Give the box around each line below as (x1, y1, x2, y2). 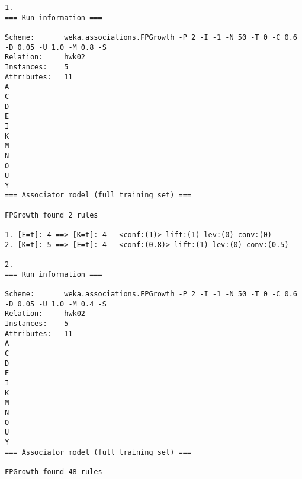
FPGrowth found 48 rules (5, 467, 102, 476)
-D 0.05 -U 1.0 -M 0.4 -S (5, 299, 107, 308)
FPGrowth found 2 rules (5, 210, 98, 219)
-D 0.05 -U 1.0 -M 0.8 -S (5, 43, 107, 52)
